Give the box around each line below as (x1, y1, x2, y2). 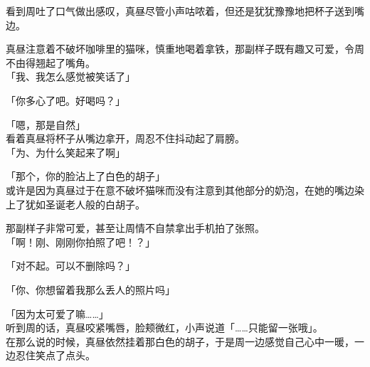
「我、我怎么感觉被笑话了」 (6, 69, 135, 84)
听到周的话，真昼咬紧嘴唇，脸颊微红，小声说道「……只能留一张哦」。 (6, 320, 323, 335)
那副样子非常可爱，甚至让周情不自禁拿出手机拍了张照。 (6, 220, 265, 235)
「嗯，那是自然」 (6, 117, 85, 132)
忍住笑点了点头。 (15, 348, 95, 363)
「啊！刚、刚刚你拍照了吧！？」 (6, 234, 155, 249)
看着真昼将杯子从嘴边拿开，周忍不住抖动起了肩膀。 (6, 131, 245, 146)
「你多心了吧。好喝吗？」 (6, 92, 125, 107)
